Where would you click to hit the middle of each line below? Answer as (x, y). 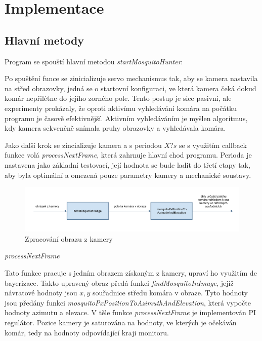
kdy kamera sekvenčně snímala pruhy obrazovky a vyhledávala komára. (115, 128)
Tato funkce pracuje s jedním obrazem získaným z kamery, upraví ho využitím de (131, 273)
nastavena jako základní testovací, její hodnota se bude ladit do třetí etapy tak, (128, 164)
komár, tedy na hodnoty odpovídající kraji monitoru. (87, 332)
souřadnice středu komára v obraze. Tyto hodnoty (170, 293)
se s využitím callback (213, 145)
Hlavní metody (45, 40)
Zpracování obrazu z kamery (69, 238)
